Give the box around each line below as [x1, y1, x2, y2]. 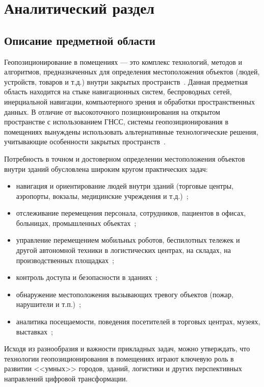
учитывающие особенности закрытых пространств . [4, 136, 166, 147]
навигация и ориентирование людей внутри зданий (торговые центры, [16, 180, 234, 191]
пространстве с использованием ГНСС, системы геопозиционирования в [4, 116, 229, 127]
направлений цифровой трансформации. [4, 373, 128, 384]
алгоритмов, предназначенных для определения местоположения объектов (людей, [4, 66, 260, 77]
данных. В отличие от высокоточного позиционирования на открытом [4, 106, 220, 117]
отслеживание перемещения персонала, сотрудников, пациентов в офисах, [16, 208, 246, 218]
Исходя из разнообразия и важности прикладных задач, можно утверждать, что [4, 343, 250, 354]
